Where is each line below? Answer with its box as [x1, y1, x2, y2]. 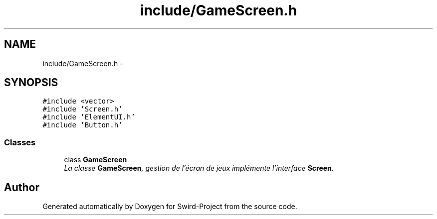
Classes [4, 137, 36, 147]
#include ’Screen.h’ [42, 105, 123, 113]
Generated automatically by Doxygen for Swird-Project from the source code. [42, 202, 297, 211]
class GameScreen [64, 155, 127, 164]
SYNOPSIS [4, 76, 58, 89]
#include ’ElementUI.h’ [42, 113, 135, 121]
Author [4, 181, 39, 194]
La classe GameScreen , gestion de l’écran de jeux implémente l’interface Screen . [64, 164, 334, 173]
